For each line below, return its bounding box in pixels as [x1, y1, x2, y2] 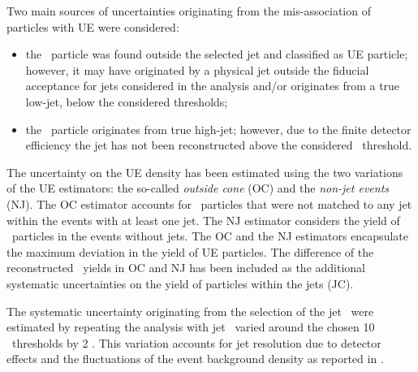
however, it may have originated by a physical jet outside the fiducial [25, 61, 369, 78]
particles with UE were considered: [6, 18, 179, 35]
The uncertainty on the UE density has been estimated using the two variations [6, 163, 403, 180]
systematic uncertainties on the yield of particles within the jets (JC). [6, 275, 354, 292]
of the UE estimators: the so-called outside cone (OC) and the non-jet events [6, 180, 390, 197]
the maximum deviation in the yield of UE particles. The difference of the [6, 243, 374, 260]
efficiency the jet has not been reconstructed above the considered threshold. [25, 136, 412, 154]
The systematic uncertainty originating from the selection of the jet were [6, 302, 374, 319]
